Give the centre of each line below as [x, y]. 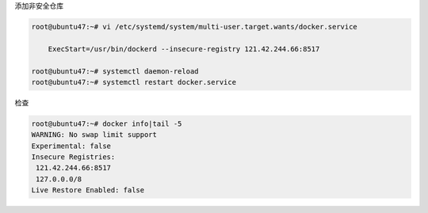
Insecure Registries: [73, 157]
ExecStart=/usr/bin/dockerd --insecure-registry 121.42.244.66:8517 [184, 49]
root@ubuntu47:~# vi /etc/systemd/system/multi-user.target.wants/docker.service [195, 27]
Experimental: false [71, 146]
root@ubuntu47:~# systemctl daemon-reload [115, 71]
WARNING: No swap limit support [94, 135]
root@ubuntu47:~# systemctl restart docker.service [134, 82]
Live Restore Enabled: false [88, 190]
